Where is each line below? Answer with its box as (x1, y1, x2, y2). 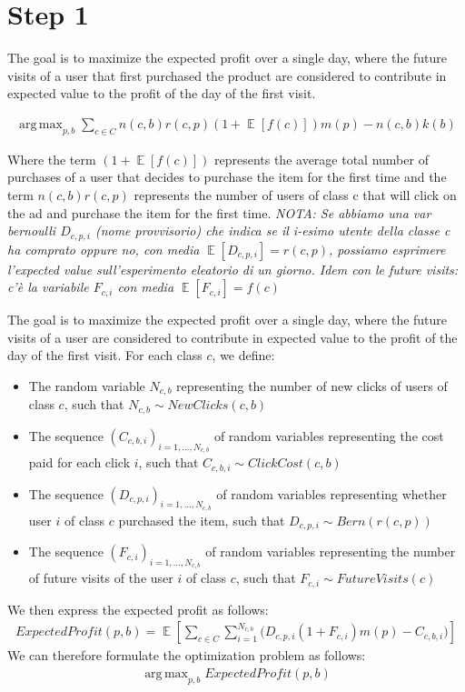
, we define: (212, 346, 275, 365)
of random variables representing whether (216, 484, 447, 503)
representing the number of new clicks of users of (176, 376, 448, 395)
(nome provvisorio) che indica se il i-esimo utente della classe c (94, 221, 450, 240)
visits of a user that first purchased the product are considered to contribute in (7, 65, 447, 85)
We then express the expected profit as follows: (7, 599, 269, 618)
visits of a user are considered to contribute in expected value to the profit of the (7, 327, 458, 346)
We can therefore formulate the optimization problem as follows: (7, 646, 366, 665)
